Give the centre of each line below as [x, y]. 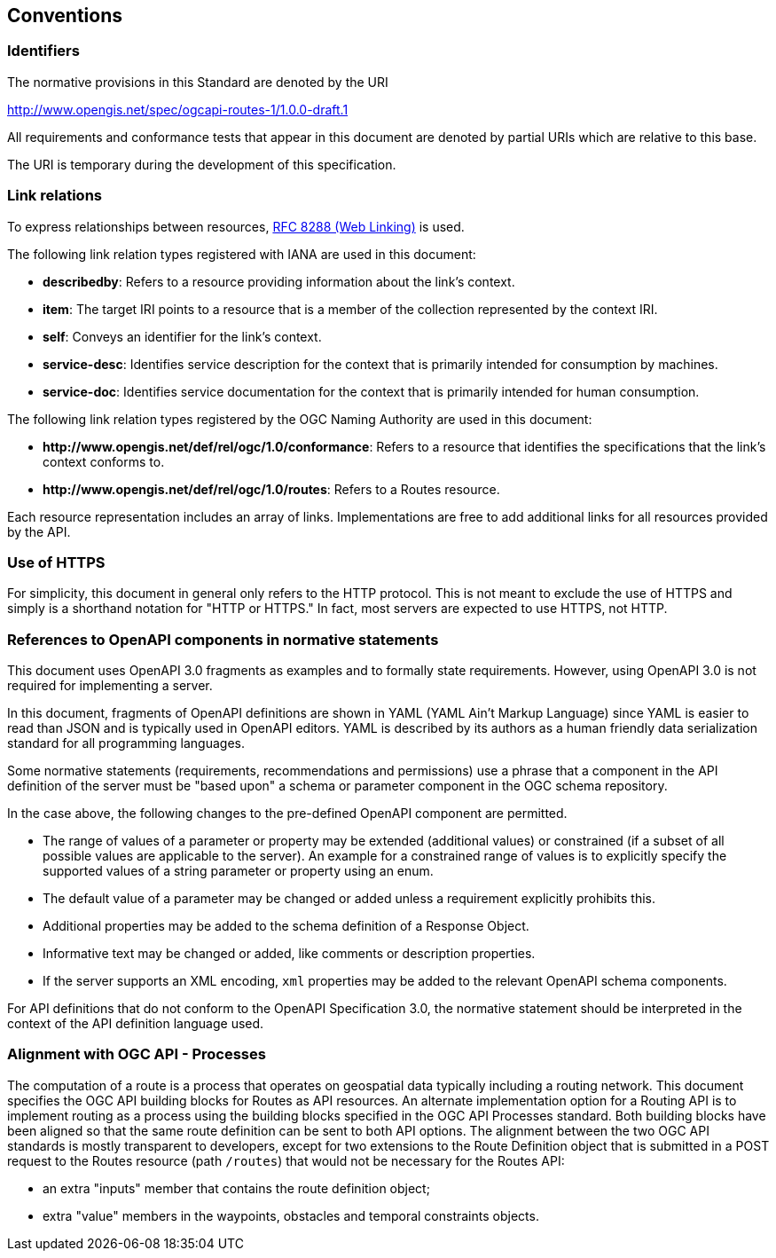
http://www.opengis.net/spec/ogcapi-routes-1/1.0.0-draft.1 [178, 109]
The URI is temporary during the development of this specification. [202, 164]
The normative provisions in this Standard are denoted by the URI [198, 82]
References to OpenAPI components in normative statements [223, 639]
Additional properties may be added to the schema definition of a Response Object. [286, 926]
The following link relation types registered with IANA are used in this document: [242, 254]
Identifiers [43, 51]
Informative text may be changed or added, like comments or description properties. [289, 954]
